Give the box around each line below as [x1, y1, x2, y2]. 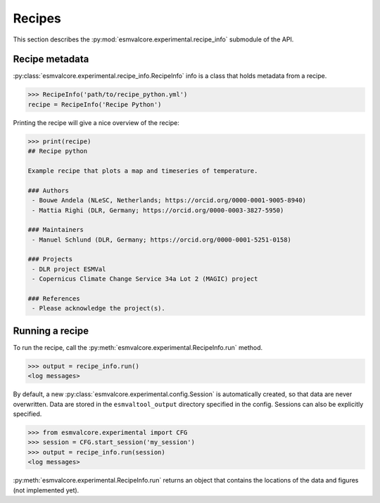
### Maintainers [27, 226, 84, 234]
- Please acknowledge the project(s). [32, 304, 165, 313]
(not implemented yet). [13, 485, 80, 495]
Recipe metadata [13, 53, 89, 65]
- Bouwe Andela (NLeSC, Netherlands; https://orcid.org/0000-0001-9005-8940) [32, 197, 306, 204]
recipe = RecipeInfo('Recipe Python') [27, 100, 162, 108]
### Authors [27, 186, 70, 195]
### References [27, 295, 80, 303]
